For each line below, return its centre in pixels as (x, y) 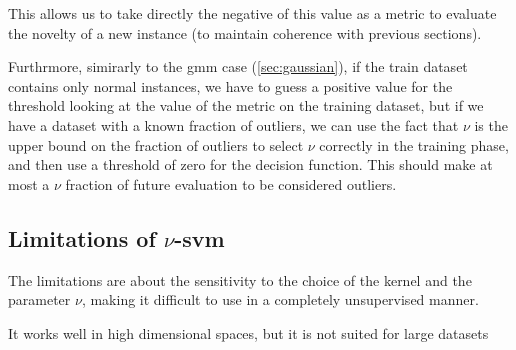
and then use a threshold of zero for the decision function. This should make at (250, 164)
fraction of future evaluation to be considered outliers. (231, 183)
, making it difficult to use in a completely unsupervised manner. (280, 299)
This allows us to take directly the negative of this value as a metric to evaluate (252, 13)
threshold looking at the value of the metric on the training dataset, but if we (246, 105)
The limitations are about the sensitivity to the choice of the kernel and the (240, 279)
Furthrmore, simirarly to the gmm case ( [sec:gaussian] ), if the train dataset (238, 66)
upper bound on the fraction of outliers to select (156, 144)
